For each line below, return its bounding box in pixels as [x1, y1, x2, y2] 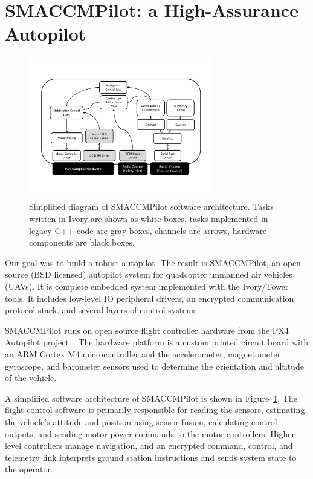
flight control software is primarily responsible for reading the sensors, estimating [5, 403, 305, 416]
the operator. [5, 463, 53, 475]
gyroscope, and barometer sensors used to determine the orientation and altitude [5, 359, 304, 372]
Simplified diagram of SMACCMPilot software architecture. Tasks [29, 200, 274, 213]
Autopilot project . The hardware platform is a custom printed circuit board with [5, 336, 309, 348]
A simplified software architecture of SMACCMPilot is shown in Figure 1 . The [5, 391, 297, 404]
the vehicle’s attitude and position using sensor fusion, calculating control [5, 415, 277, 428]
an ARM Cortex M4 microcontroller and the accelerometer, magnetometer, [5, 347, 283, 360]
